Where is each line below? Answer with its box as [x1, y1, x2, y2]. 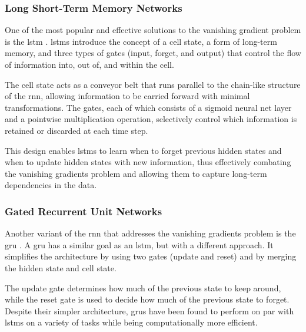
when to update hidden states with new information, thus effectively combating [5, 156, 291, 168]
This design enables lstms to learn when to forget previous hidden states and [5, 144, 282, 156]
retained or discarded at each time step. [5, 124, 148, 136]
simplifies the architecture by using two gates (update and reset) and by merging [5, 250, 297, 262]
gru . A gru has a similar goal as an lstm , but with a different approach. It [5, 238, 274, 251]
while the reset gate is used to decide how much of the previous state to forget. [5, 293, 290, 305]
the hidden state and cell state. [5, 261, 117, 274]
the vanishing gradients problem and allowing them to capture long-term [5, 167, 267, 179]
